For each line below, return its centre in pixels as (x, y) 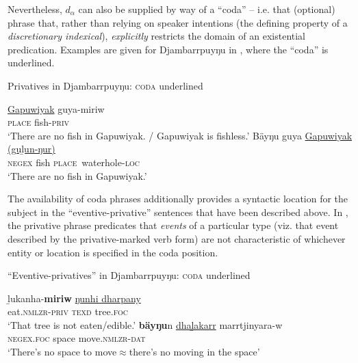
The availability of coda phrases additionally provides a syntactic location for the (178, 199)
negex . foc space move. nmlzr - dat (77, 338)
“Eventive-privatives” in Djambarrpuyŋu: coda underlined (129, 275)
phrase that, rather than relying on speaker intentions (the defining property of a (178, 22)
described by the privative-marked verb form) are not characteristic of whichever (177, 238)
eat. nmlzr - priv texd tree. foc (68, 311)
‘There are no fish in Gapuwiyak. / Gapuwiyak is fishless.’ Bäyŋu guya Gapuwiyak (180, 135)
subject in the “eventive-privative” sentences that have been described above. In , (178, 212)
